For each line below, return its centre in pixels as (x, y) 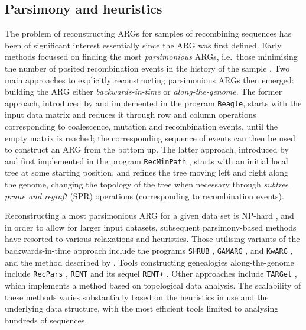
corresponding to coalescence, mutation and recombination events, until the (141, 126)
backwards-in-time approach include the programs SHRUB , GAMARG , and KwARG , (149, 250)
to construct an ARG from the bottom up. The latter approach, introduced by (147, 149)
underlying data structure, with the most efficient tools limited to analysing (142, 308)
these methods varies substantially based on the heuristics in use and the (137, 297)
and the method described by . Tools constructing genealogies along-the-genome (149, 262)
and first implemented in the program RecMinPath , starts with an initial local (147, 161)
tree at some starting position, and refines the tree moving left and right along (147, 172)
